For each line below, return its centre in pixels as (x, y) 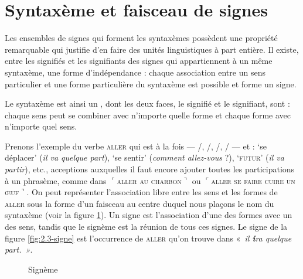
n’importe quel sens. (41, 126)
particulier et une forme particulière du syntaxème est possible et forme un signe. (151, 84)
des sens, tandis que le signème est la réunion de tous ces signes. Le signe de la (146, 227)
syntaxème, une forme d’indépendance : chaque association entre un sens (135, 72)
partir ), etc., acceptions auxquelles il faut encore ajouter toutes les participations (150, 169)
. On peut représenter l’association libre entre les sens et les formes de (152, 192)
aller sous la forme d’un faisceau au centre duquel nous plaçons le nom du (139, 203)
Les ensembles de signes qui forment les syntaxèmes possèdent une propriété (141, 38)
